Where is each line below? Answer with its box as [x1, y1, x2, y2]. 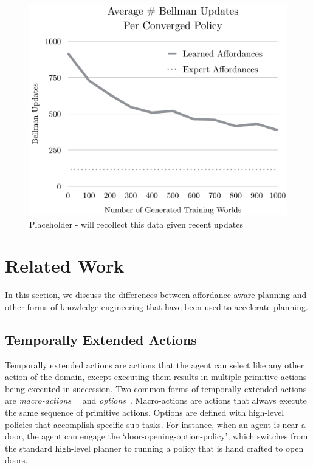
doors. [5, 453, 28, 466]
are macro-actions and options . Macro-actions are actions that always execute [5, 394, 307, 407]
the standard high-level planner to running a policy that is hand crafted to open [5, 441, 304, 454]
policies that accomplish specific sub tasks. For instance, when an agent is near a [5, 418, 306, 430]
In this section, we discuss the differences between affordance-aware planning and [5, 288, 307, 301]
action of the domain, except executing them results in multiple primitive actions [5, 370, 307, 383]
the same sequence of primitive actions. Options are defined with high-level [5, 406, 284, 419]
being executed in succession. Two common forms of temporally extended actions [5, 382, 307, 395]
